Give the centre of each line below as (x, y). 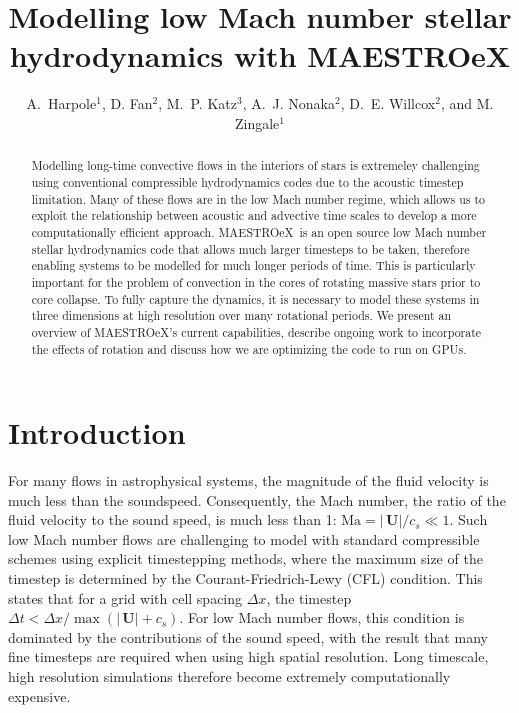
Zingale (257, 122)
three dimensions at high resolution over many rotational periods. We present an (241, 315)
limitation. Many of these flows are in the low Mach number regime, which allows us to (258, 198)
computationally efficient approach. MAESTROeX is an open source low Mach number (259, 231)
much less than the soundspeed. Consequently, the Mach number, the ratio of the (257, 499)
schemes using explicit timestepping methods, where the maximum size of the (245, 558)
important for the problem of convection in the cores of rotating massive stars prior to (256, 281)
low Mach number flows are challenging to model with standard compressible (244, 538)
